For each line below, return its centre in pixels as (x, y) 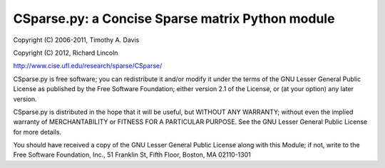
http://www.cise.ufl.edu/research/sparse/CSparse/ (88, 66)
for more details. (37, 132)
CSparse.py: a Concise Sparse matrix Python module (174, 19)
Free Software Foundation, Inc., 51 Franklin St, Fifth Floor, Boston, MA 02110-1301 (132, 155)
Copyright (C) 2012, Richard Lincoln (66, 53)
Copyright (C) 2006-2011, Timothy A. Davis (76, 40)
